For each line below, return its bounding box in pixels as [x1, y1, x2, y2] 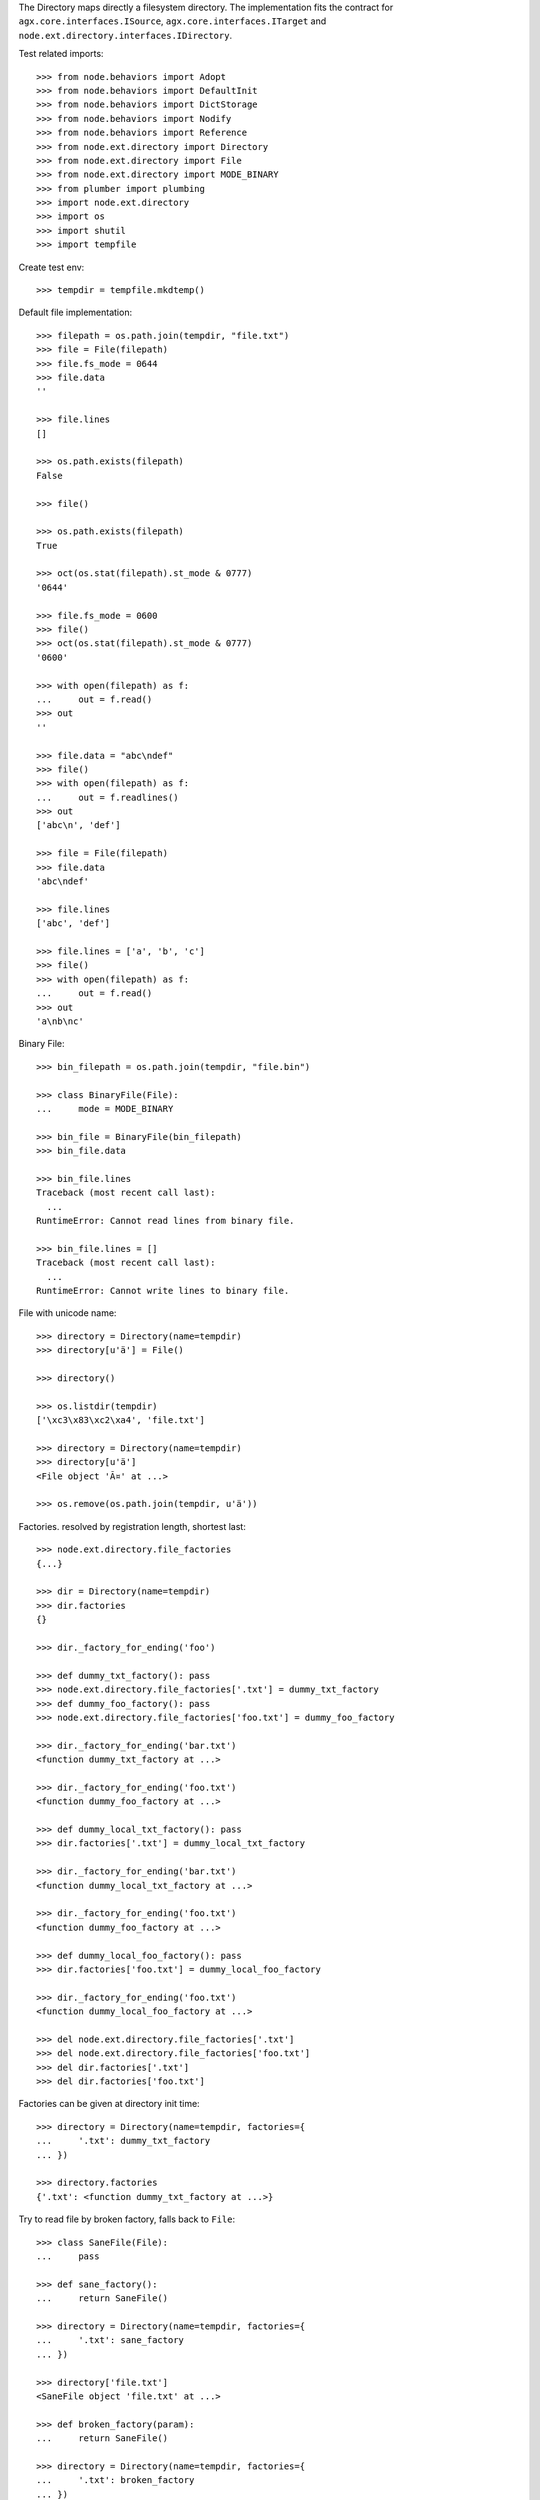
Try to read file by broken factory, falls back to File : [18, 2213, 235, 2225]
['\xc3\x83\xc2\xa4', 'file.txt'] [36, 1415, 205, 1426]
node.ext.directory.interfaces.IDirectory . [18, 29, 233, 41]
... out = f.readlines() [36, 791, 179, 803]
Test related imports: [18, 48, 104, 60]
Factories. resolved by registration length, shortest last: [18, 1520, 247, 1532]
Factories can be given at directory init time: [18, 2098, 200, 2110]
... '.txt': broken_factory [36, 2475, 195, 2486]
